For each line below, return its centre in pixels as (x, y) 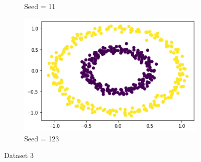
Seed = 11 (40, 6)
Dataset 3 (19, 155)
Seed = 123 (42, 138)
